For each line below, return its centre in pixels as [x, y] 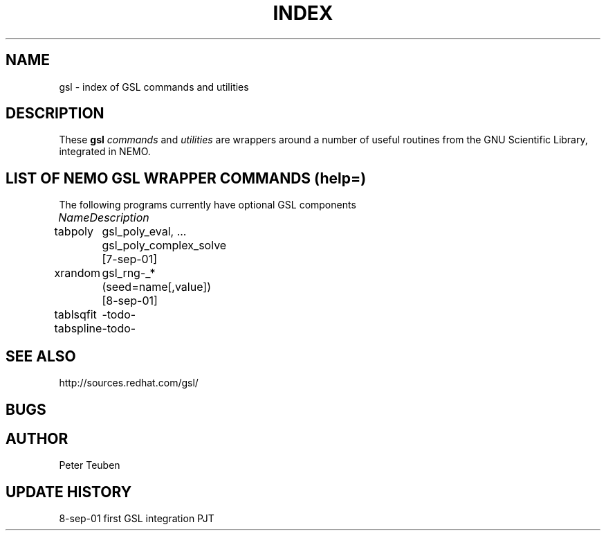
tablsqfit [75, 315]
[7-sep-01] [130, 259]
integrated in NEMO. [105, 152]
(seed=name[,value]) [157, 287]
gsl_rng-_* [129, 273]
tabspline [78, 329]
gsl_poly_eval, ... [144, 232]
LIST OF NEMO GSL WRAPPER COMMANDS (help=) [186, 178]
